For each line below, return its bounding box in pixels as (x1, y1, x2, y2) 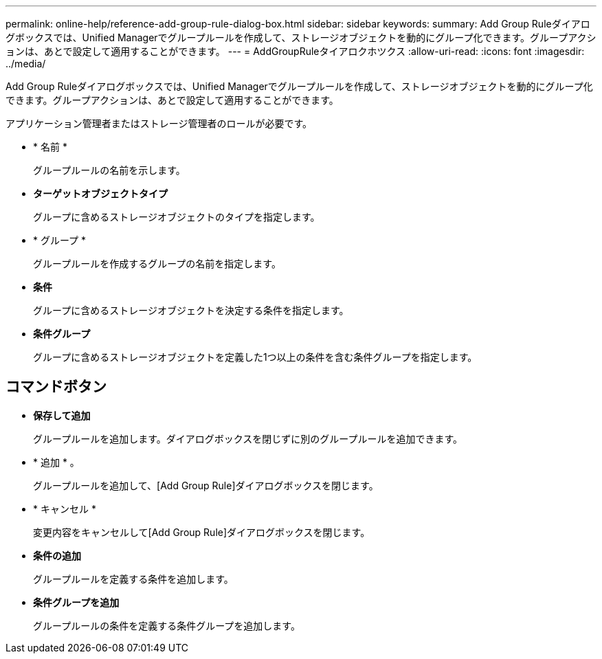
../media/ (5, 58, 46, 69)
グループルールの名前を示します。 (33, 164, 186, 176)
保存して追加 (33, 409, 91, 421)
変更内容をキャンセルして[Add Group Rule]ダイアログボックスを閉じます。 (33, 526, 370, 538)
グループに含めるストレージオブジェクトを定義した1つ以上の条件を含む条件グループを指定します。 (33, 351, 478, 363)
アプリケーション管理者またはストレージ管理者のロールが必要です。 (5, 118, 313, 129)
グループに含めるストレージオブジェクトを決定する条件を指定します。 (33, 304, 349, 316)
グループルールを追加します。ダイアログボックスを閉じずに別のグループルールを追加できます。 (33, 432, 463, 445)
